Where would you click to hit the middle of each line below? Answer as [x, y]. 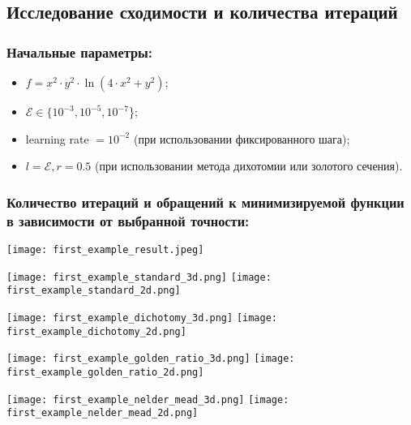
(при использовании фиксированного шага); [242, 138]
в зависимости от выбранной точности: [128, 220]
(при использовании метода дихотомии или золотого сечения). [249, 166]
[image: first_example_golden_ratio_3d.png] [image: [151, 359]
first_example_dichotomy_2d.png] [96, 331]
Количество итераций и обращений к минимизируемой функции [205, 202]
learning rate [57, 138]
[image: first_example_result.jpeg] [105, 249]
